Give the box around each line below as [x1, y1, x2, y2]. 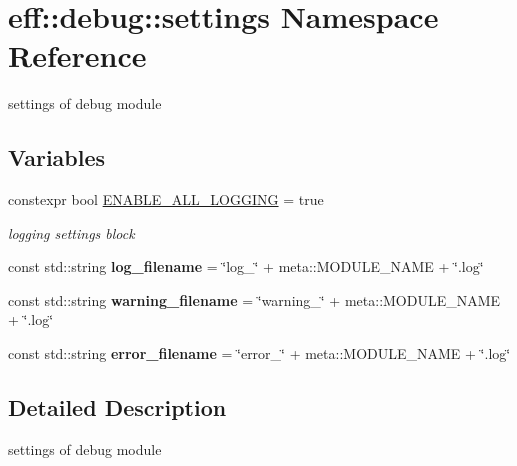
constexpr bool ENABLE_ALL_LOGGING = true [8, 189, 324, 210]
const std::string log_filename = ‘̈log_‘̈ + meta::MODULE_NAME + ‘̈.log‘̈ [8, 256, 484, 277]
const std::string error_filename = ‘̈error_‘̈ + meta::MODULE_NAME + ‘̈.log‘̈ [8, 343, 511, 364]
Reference [8, 35, 147, 76]
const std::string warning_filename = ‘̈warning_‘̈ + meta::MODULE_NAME [8, 289, 501, 310]
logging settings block [8, 222, 135, 243]
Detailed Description [8, 392, 227, 423]
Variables [8, 142, 106, 173]
